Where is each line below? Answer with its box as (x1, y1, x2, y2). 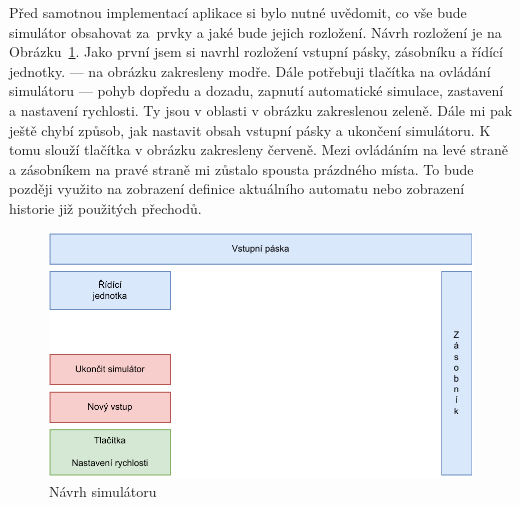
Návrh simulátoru (49, 481, 157, 502)
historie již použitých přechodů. (9, 197, 202, 218)
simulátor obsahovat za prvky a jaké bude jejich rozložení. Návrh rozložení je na (9, 21, 502, 42)
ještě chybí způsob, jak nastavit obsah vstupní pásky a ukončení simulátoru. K (9, 119, 491, 140)
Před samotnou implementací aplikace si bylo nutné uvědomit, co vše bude (9, 2, 467, 22)
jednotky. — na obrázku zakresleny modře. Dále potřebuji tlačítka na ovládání (9, 60, 491, 81)
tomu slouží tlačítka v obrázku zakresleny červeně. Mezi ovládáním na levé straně (9, 139, 508, 160)
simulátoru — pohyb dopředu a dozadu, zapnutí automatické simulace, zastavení (9, 80, 504, 101)
